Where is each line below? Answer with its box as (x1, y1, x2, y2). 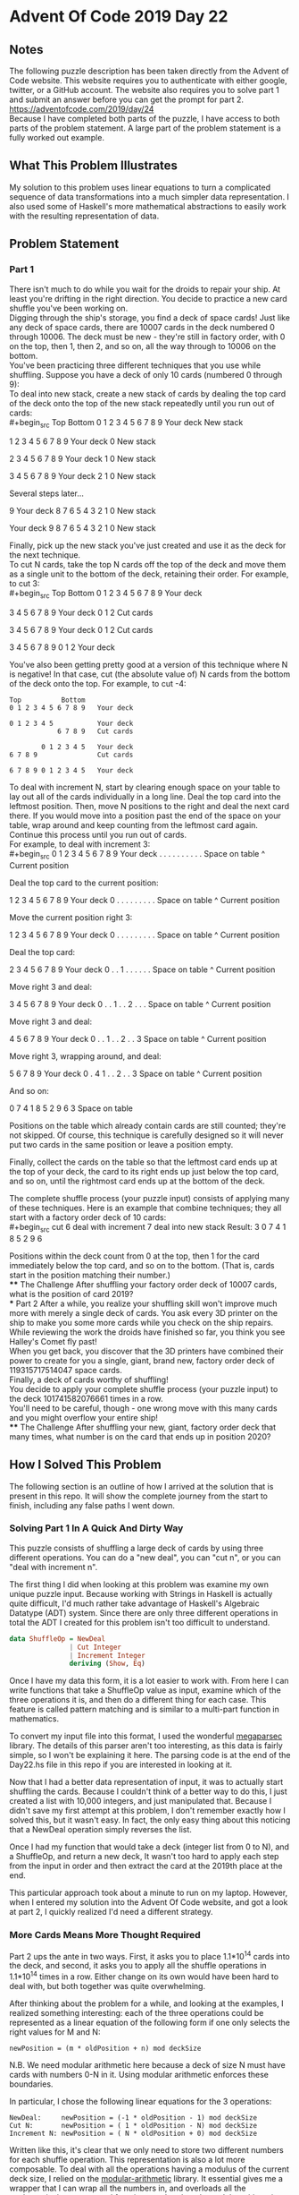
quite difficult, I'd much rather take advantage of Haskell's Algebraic (9, 1598, 261, 1609)
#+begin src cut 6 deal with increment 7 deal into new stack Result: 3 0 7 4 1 (9, 1221, 287, 1234)
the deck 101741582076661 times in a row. (9, 1393, 163, 1404)
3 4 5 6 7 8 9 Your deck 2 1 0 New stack (9, 471, 156, 482)
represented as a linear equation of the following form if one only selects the (9, 2017, 290, 2028)
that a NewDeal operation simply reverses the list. (9, 1824, 192, 1835)
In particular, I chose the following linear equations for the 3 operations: (9, 2096, 272, 2106)
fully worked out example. (9, 132, 105, 142)
